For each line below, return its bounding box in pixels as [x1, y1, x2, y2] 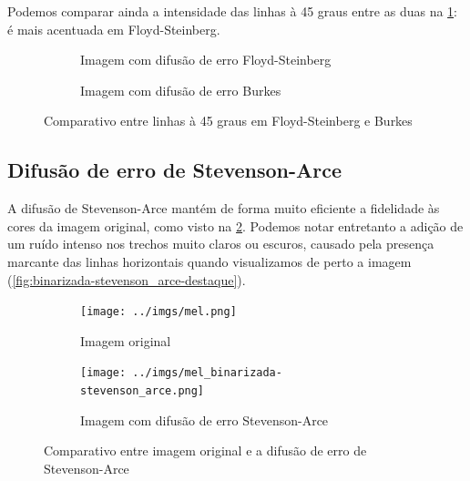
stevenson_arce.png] [80, 384, 205, 398]
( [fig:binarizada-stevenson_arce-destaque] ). [7, 270, 246, 289]
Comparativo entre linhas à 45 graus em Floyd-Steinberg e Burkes [44, 111, 413, 130]
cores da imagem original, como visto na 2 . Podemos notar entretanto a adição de [7, 216, 464, 235]
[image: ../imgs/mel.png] [80, 305, 237, 319]
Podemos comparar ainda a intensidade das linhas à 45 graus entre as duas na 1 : [7, 2, 458, 20]
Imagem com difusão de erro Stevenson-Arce [80, 410, 329, 429]
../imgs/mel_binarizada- [132, 366, 282, 380]
